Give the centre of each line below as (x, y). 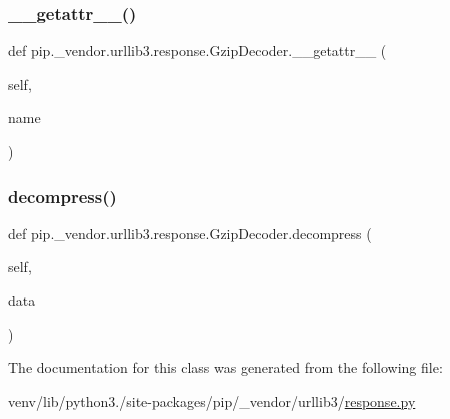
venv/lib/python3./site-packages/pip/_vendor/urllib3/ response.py (212, 400)
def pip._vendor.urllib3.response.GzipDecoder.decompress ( (190, 232)
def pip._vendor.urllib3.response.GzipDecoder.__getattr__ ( (197, 50)
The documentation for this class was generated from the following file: (225, 367)
